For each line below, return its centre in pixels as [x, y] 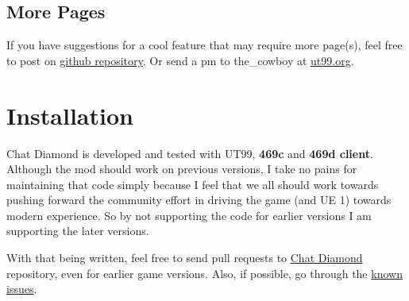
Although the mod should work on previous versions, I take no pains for [182, 169]
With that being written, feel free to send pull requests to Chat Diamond [185, 258]
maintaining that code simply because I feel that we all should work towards [193, 184]
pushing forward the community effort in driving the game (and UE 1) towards [199, 200]
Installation [70, 115]
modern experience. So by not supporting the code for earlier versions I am [189, 215]
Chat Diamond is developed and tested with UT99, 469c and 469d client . [190, 153]
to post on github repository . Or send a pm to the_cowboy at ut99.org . [180, 60]
